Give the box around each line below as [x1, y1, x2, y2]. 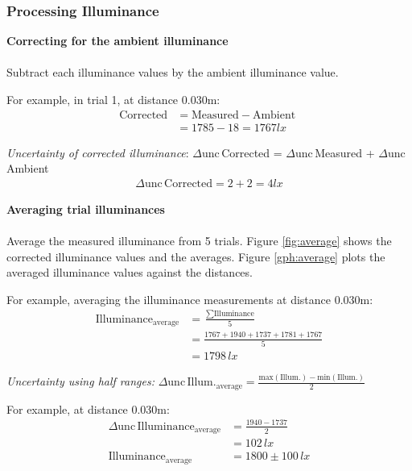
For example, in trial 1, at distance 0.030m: [6, 91, 220, 107]
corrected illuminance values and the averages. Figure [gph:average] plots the [6, 248, 385, 265]
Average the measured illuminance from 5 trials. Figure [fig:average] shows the [6, 232, 392, 249]
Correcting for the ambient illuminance [6, 32, 229, 49]
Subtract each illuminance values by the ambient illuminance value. [6, 64, 339, 81]
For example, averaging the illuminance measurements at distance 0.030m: [6, 290, 373, 307]
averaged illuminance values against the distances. [6, 264, 253, 281]
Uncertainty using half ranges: [6, 373, 154, 390]
